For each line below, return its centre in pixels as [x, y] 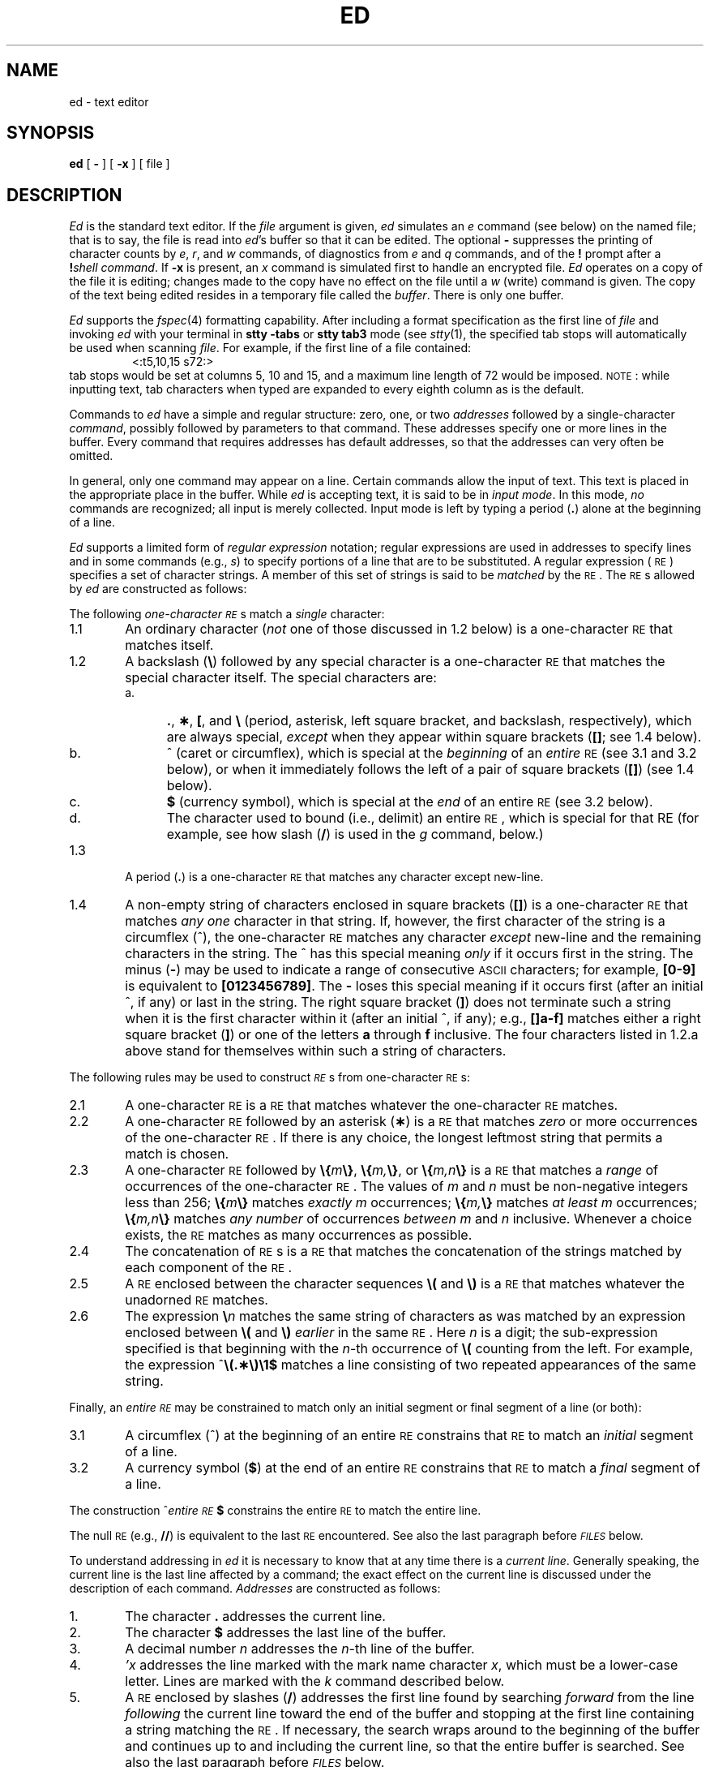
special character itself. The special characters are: [281, 678]
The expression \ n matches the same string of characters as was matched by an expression [405, 1316]
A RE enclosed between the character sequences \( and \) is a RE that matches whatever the [405, 1284]
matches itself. [169, 645]
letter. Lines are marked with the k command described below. [315, 1681]
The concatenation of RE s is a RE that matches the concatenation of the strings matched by [404, 1251]
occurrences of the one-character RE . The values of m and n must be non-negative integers [406, 1187]
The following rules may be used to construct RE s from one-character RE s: [270, 1077]
